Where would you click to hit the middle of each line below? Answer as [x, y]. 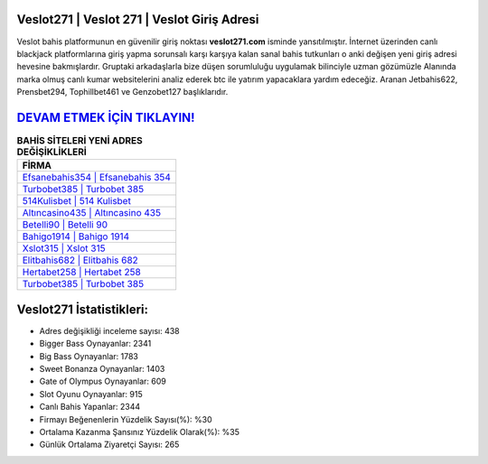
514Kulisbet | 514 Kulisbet [76, 201]
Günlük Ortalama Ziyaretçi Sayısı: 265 [109, 445]
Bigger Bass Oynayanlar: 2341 [95, 344]
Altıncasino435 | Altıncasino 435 [92, 213]
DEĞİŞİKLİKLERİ [52, 152]
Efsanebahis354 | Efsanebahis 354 [97, 178]
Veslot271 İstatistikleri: [83, 309]
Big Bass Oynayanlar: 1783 [89, 356]
